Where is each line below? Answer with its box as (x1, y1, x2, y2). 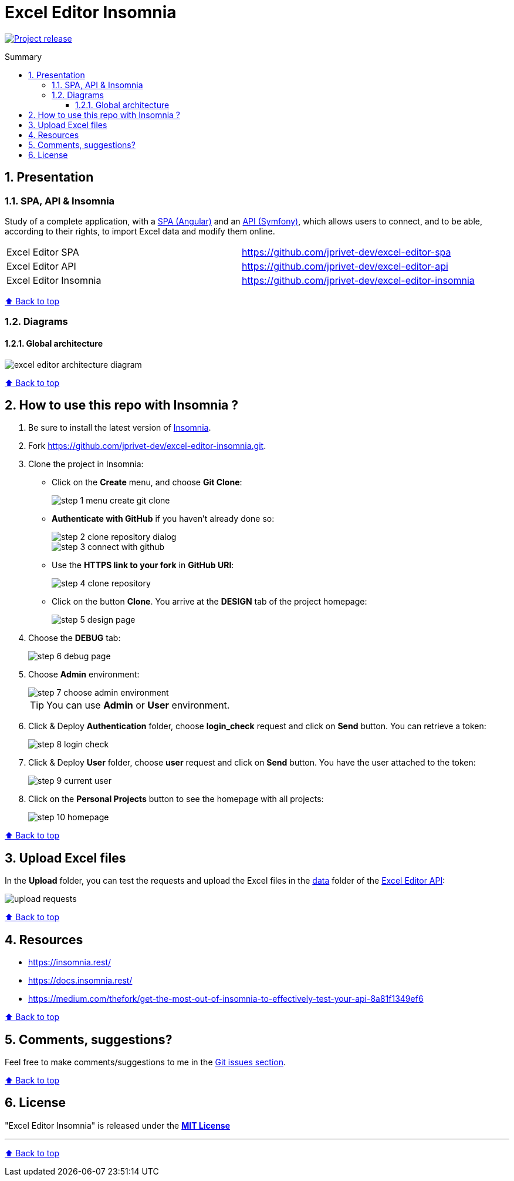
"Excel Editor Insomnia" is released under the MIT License (5, 1120, 231, 1130)
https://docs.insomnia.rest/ (28, 975, 133, 986)
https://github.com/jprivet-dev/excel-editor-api (241, 260, 448, 272)
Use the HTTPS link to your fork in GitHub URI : (52, 560, 234, 571)
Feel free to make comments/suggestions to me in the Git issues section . (5, 1056, 286, 1067)
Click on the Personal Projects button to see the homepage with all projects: (28, 794, 324, 804)
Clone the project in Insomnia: (28, 459, 144, 469)
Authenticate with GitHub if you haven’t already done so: (52, 514, 275, 524)
